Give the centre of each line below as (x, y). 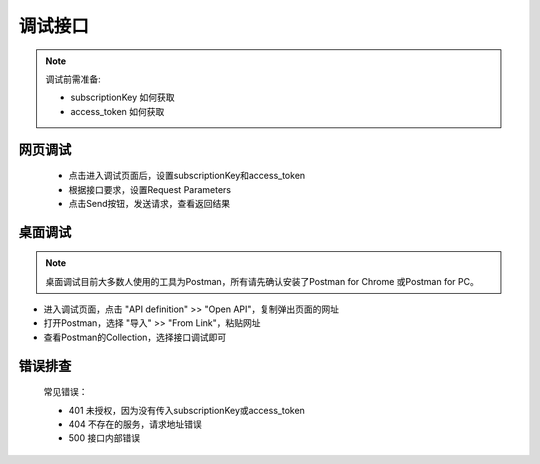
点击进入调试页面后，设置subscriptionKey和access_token (187, 176)
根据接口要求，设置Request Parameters (150, 189)
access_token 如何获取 (117, 111)
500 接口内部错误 (104, 438)
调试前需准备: (73, 79)
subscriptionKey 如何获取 (122, 97)
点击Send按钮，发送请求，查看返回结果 (149, 203)
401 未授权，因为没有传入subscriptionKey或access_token (186, 410)
